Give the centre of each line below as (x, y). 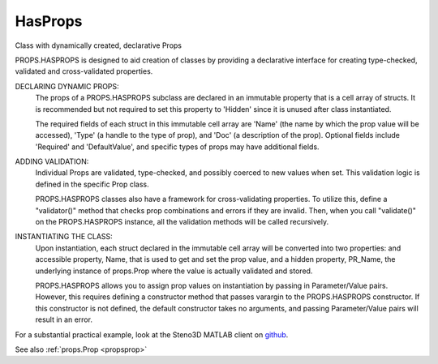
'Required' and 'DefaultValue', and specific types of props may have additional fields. (177, 147)
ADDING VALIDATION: (52, 161)
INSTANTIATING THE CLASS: (64, 237)
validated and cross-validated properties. (84, 71)
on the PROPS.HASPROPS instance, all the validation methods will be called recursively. (182, 222)
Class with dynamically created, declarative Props (99, 45)
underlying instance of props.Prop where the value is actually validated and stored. (174, 271)
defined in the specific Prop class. (92, 184)
